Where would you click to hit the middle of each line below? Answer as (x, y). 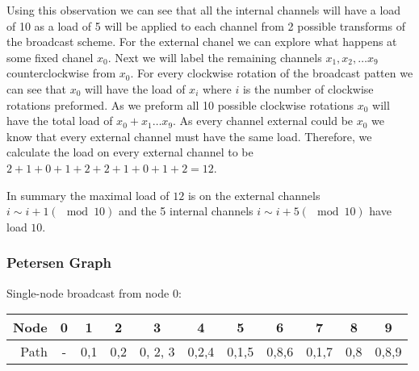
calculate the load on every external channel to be (130, 152)
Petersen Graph (59, 263)
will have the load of (135, 88)
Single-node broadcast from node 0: (94, 292)
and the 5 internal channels (186, 211)
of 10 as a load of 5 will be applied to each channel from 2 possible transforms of (206, 25)
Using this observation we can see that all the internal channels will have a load (204, 10)
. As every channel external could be (263, 121)
